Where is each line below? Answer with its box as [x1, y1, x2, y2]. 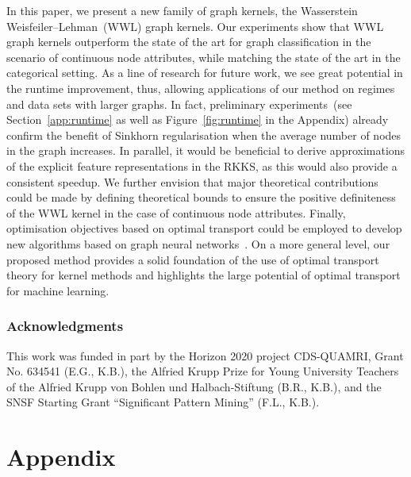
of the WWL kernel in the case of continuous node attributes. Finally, [6, 204, 346, 221]
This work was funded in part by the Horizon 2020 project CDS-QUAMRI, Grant [6, 347, 404, 364]
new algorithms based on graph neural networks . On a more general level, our [6, 235, 390, 252]
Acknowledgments [6, 316, 124, 336]
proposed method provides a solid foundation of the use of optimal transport [6, 251, 379, 267]
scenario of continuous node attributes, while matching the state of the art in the [6, 48, 401, 65]
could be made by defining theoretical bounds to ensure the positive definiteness [6, 189, 396, 206]
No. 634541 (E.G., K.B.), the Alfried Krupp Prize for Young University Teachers [6, 363, 399, 379]
